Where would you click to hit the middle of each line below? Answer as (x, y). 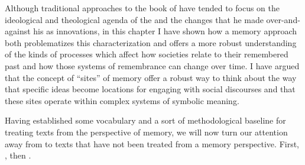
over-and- (283, 19)
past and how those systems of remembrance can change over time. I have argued (152, 65)
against (18, 31)
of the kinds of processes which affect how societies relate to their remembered (147, 54)
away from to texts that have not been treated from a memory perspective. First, (152, 143)
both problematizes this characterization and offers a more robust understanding (151, 42)
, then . (18, 155)
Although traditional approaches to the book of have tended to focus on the (142, 8)
